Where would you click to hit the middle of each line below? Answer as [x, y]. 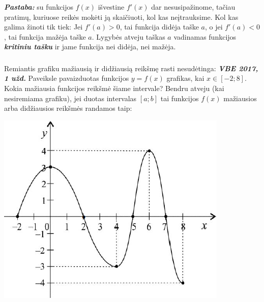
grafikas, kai [185, 78]
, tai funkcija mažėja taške [45, 36]
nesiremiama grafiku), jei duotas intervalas [70, 98]
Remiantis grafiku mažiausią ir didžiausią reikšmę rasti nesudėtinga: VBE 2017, [131, 68]
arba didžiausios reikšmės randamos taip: [68, 108]
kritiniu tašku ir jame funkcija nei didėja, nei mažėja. [90, 47]
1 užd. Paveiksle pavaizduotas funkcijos [67, 78]
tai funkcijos [180, 98]
